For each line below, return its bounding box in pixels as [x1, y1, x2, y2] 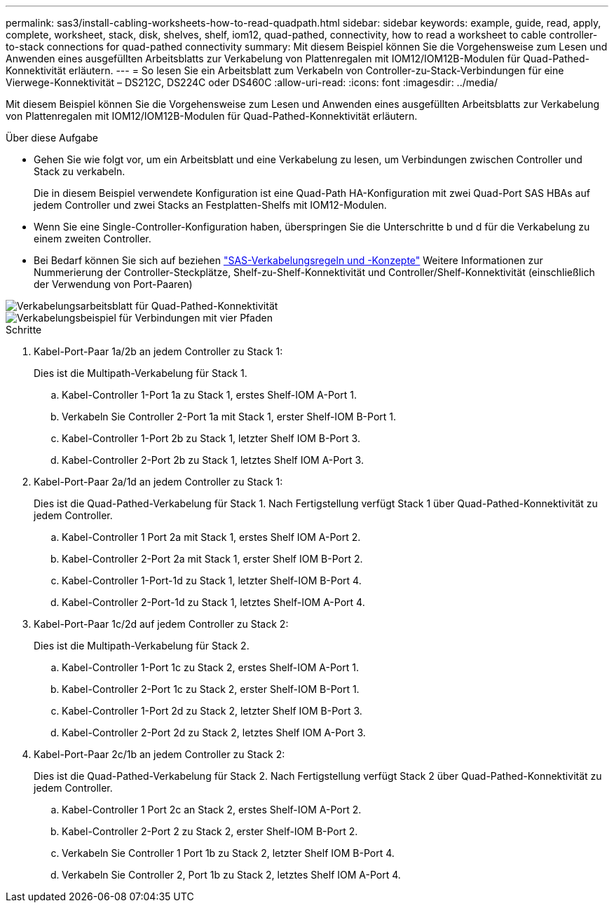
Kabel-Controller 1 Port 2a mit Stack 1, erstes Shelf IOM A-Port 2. [62, 531, 361, 543]
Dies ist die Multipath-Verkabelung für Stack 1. [34, 367, 247, 379]
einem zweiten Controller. [34, 233, 151, 245]
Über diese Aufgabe [6, 132, 98, 144]
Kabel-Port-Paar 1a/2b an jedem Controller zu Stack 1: [34, 345, 283, 357]
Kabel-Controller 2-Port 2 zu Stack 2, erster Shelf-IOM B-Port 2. [62, 825, 358, 837]
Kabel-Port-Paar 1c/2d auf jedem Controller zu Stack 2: [34, 618, 289, 630]
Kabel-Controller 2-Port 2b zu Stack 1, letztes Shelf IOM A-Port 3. [62, 454, 364, 466]
